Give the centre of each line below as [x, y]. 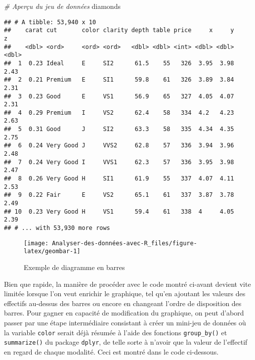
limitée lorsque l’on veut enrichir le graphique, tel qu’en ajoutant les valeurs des [125, 293]
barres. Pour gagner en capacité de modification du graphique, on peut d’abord [124, 313]
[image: [36, 243]
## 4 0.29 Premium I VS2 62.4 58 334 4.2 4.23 [119, 112]
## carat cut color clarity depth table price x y [119, 30]
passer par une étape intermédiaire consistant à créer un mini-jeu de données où [125, 322]
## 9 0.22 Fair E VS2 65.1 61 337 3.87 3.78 [119, 195]
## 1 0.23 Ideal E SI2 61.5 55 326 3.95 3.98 [119, 63]
